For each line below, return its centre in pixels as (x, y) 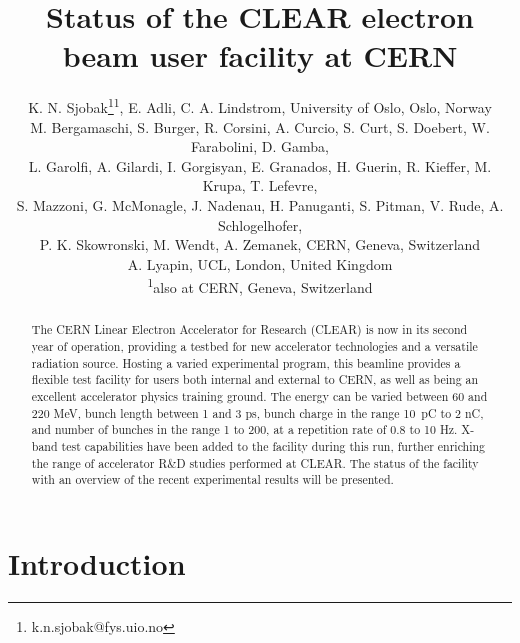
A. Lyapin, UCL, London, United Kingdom (260, 263)
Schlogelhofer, (260, 224)
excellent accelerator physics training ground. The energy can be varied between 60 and (259, 395)
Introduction (97, 562)
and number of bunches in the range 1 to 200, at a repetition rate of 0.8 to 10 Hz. (244, 429)
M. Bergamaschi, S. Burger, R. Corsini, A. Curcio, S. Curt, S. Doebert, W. (260, 126)
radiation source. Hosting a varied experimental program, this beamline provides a (246, 362)
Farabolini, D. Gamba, (260, 146)
